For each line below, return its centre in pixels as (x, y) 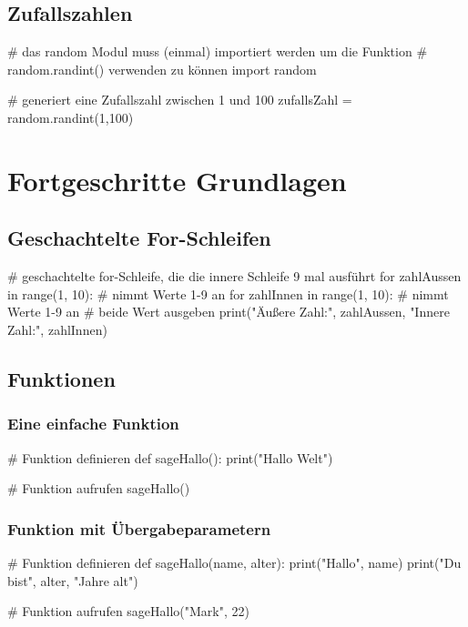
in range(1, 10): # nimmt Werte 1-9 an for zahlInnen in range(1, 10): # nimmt (228, 293)
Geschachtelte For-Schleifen (139, 238)
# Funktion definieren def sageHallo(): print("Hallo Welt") (170, 457)
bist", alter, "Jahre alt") (73, 580)
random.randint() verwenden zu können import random (162, 69)
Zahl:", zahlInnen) (57, 329)
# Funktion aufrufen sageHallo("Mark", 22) (128, 611)
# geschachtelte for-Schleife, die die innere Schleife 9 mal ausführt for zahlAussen (234, 276)
